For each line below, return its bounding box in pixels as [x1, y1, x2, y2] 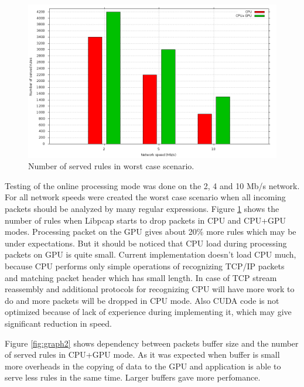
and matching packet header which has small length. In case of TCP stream [5, 271, 277, 283]
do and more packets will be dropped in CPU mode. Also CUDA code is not [5, 294, 279, 306]
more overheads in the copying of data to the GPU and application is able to [5, 359, 281, 372]
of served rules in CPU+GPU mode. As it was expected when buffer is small [5, 348, 280, 361]
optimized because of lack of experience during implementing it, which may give [5, 306, 292, 318]
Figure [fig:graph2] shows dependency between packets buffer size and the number [5, 337, 299, 349]
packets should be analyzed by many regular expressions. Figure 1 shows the [5, 202, 279, 214]
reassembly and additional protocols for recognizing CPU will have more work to [5, 283, 295, 295]
